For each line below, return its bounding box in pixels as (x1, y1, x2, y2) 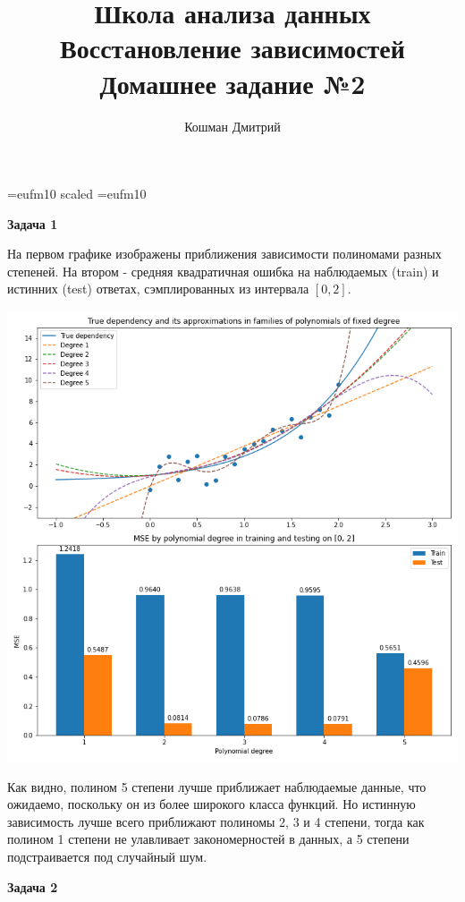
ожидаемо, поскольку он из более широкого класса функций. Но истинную (7, 795, 416, 813)
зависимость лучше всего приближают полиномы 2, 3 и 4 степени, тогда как (7, 812, 425, 830)
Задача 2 (7, 877, 58, 896)
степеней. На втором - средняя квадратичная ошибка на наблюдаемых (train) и (7, 261, 439, 280)
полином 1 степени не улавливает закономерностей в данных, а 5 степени (7, 830, 410, 848)
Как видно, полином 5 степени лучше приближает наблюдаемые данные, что (7, 777, 427, 796)
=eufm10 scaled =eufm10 (7, 184, 147, 203)
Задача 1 (7, 214, 58, 233)
